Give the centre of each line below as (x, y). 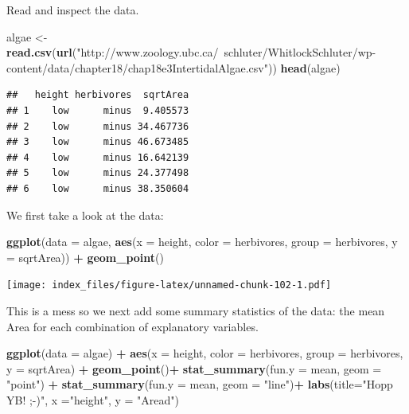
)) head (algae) (304, 67)
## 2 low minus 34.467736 (98, 126)
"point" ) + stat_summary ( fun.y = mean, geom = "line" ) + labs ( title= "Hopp (200, 384)
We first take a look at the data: (85, 215)
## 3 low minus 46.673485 (98, 142)
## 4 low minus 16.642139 (98, 157)
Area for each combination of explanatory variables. (132, 326)
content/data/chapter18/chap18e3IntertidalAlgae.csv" (137, 67)
